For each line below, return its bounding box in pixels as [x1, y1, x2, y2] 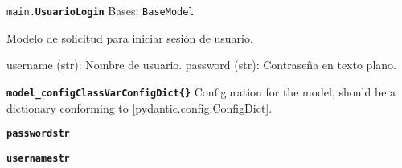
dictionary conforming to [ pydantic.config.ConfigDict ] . [6, 99, 273, 116]
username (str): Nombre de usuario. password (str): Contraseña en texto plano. [6, 56, 396, 73]
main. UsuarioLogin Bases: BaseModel [6, 2, 195, 18]
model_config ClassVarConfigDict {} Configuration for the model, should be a [6, 83, 396, 100]
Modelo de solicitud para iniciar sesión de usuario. [6, 29, 253, 46]
